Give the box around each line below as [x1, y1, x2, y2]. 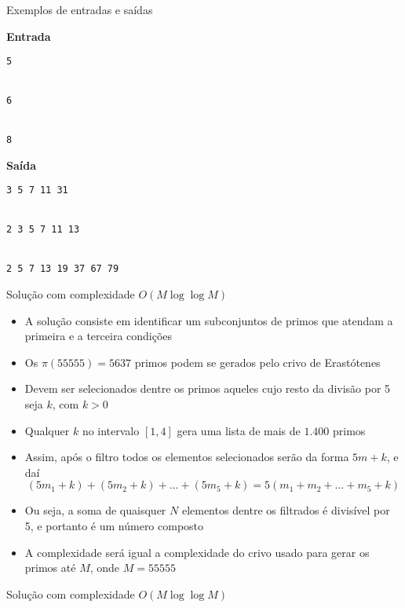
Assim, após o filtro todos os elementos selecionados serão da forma [24, 449, 349, 465]
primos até [24, 559, 76, 576]
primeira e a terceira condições [24, 328, 173, 344]
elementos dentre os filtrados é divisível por [181, 502, 390, 518]
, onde [89, 559, 120, 576]
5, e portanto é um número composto [24, 517, 204, 533]
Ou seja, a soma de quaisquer [24, 502, 166, 518]
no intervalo [82, 422, 140, 438]
